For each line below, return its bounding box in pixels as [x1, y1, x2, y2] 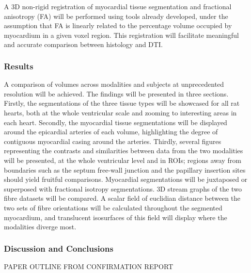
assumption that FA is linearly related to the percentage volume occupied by [4, 20, 232, 31]
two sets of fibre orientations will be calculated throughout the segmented [4, 202, 222, 212]
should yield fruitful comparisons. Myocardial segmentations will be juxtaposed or [4, 174, 248, 184]
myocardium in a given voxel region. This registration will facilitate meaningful [4, 30, 239, 40]
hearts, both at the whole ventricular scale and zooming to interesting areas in [4, 107, 237, 117]
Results [4, 60, 33, 72]
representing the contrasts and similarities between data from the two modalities [4, 145, 243, 156]
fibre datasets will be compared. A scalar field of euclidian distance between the [4, 193, 241, 203]
